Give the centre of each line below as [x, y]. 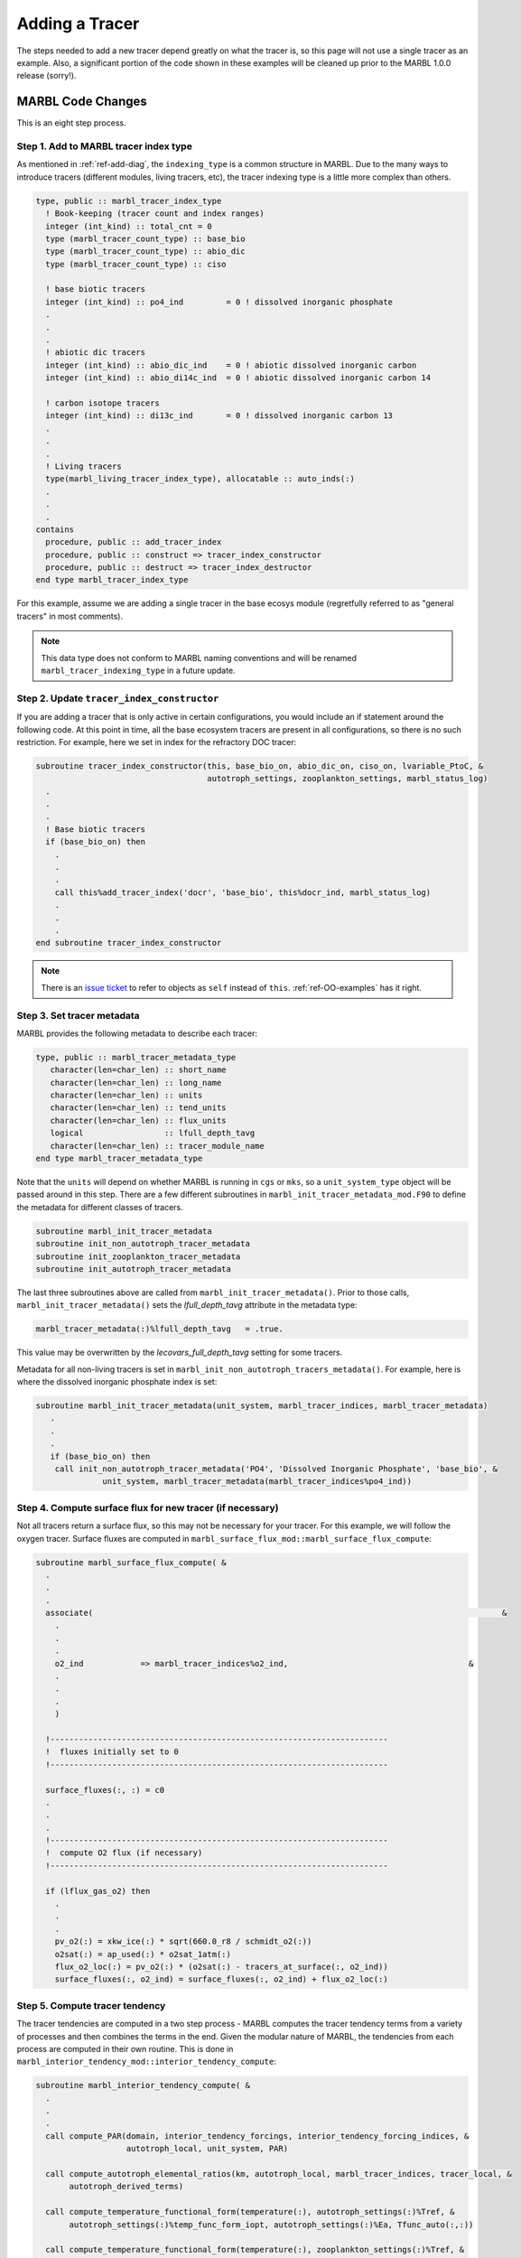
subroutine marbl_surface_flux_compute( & [131, 1562]
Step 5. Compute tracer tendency [91, 2005]
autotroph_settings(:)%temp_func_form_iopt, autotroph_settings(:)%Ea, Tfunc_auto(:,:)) [271, 2225]
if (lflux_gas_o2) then [98, 1891]
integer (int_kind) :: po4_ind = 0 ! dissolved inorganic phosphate [219, 302]
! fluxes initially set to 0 [112, 1752]
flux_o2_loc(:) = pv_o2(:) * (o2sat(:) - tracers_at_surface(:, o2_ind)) [221, 1967]
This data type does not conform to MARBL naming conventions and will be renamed [199, 658]
